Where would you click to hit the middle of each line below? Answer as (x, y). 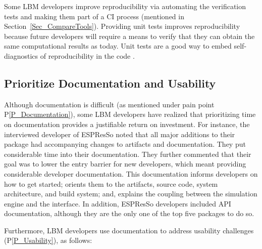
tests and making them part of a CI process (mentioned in (94, 16)
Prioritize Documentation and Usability (110, 83)
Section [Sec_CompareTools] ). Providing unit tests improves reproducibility (122, 26)
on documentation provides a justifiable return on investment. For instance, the (127, 124)
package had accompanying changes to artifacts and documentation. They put (125, 144)
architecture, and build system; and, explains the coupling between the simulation (131, 194)
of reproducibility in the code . (87, 55)
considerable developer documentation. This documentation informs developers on (131, 173)
